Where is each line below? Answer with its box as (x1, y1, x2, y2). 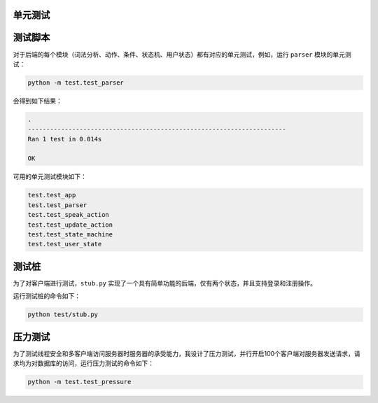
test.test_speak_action (27, 211, 110, 219)
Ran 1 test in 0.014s (27, 135, 102, 143)
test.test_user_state (27, 240, 102, 248)
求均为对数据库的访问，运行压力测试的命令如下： (13, 359, 154, 367)
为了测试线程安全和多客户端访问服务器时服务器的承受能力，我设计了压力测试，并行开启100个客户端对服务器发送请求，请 (13, 349, 360, 358)
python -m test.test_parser (27, 78, 124, 87)
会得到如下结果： (13, 97, 62, 105)
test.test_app (27, 191, 76, 199)
